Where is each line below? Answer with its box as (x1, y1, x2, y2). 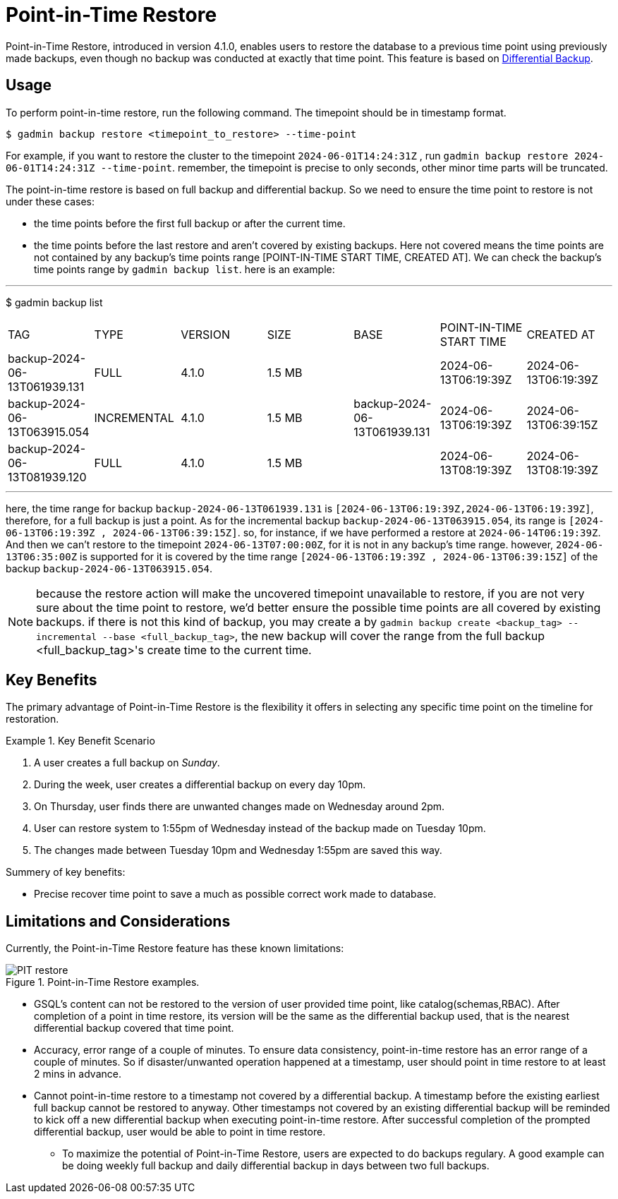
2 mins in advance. (34, 1068, 121, 1080)
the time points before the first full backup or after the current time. (34, 217, 346, 229)
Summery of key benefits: (6, 866, 126, 879)
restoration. (6, 713, 59, 725)
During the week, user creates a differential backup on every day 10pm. (34, 778, 366, 791)
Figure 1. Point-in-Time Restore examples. (6, 976, 200, 989)
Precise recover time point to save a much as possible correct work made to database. (34, 888, 437, 900)
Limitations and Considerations (6, 912, 231, 930)
